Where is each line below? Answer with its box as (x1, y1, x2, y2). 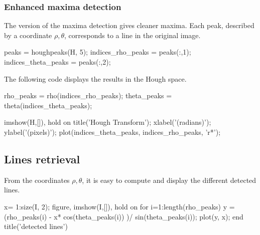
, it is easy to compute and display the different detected (82, 174, 256, 185)
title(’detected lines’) (4, 221, 68, 231)
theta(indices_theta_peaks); (4, 100, 92, 110)
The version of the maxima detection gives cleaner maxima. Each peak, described (4, 20, 254, 31)
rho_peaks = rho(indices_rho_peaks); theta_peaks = (4, 90, 172, 101)
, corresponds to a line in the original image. (64, 30, 201, 40)
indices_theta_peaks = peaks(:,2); (4, 57, 111, 67)
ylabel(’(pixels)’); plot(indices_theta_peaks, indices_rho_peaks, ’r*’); (4, 126, 221, 137)
